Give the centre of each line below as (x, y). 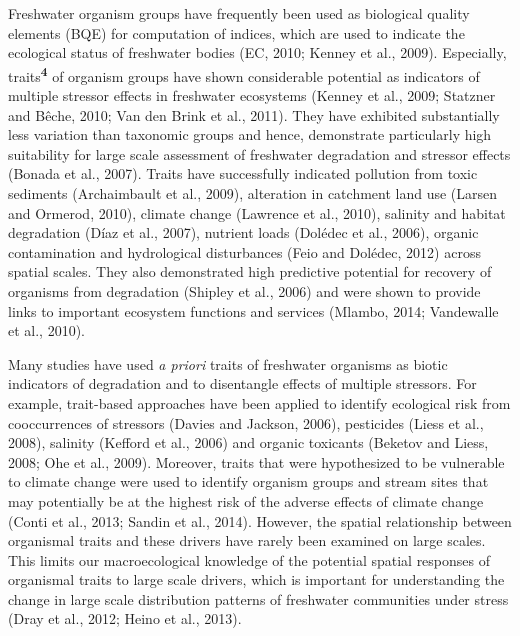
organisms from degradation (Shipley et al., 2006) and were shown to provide (244, 290)
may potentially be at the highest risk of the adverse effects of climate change (246, 500)
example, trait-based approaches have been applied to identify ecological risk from (259, 402)
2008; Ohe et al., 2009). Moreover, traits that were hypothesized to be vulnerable (256, 461)
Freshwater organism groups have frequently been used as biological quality (239, 13)
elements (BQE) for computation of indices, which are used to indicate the (236, 32)
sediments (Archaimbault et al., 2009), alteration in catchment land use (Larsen (253, 193)
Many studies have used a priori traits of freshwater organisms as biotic (228, 363)
